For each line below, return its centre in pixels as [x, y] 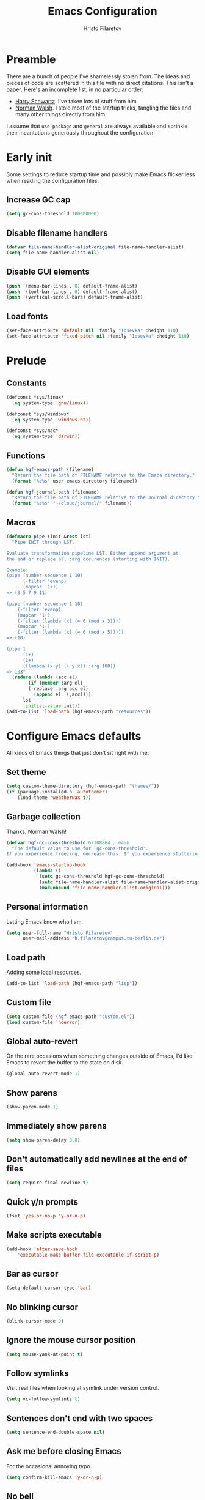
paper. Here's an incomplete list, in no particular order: [75, 89]
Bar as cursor [32, 1274]
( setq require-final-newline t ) [47, 1183]
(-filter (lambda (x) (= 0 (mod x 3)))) [69, 621]
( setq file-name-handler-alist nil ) [53, 253]
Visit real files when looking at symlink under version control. [83, 1388]
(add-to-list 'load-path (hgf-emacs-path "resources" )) [79, 711]
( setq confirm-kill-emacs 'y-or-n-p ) [54, 1477]
